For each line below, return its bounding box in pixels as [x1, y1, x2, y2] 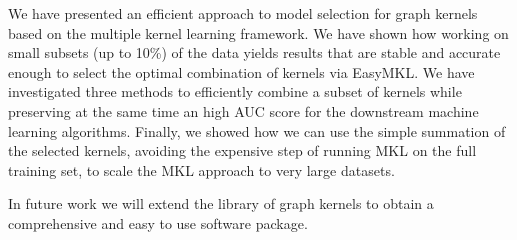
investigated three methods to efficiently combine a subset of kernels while [8, 81, 462, 102]
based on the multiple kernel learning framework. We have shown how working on [8, 22, 509, 43]
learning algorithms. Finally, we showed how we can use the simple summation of [8, 120, 506, 141]
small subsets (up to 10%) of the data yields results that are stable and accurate [8, 42, 501, 63]
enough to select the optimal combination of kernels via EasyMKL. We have [8, 61, 475, 82]
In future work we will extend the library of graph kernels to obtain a [8, 193, 434, 214]
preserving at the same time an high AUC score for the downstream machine [8, 100, 479, 121]
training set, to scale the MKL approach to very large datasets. [8, 159, 395, 180]
